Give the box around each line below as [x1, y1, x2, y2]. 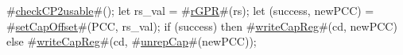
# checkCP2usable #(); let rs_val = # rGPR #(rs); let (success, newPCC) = [6, 2, 374, 18]
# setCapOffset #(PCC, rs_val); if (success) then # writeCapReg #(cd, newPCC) [6, 17, 397, 34]
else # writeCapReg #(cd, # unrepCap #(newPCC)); [6, 33, 257, 49]
